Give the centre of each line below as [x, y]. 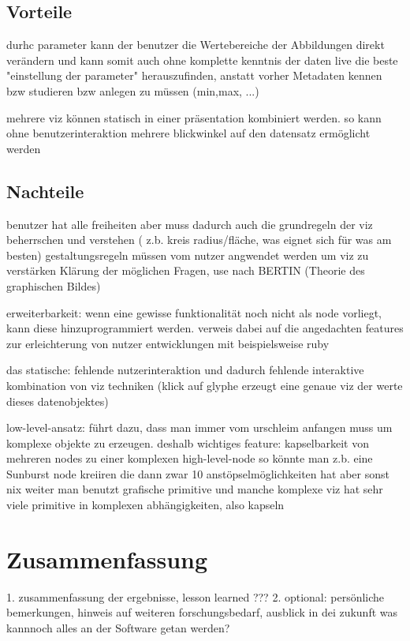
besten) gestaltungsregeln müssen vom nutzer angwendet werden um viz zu [188, 255]
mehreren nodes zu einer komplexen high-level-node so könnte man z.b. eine [190, 458]
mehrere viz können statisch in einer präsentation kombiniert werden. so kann [194, 117]
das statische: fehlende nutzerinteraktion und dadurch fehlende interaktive [185, 370]
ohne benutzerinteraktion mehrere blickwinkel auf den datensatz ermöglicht [188, 133]
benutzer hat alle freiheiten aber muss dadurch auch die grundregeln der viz [190, 224]
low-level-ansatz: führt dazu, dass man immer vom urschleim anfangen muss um [199, 427]
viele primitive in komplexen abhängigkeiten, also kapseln [145, 505]
